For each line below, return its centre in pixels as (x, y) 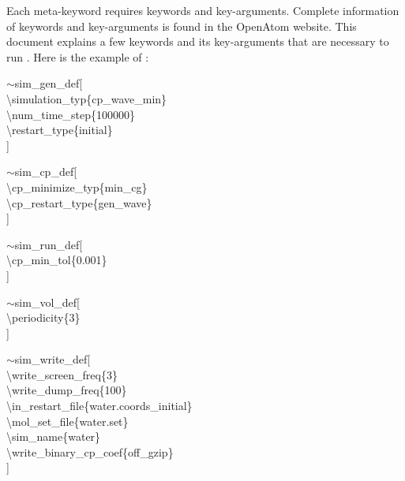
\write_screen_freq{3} (62, 374)
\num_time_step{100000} (71, 114)
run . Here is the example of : (78, 56)
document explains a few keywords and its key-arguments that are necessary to (198, 41)
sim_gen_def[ (49, 83)
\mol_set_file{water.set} (67, 421)
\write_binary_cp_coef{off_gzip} (90, 451)
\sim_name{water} (54, 436)
